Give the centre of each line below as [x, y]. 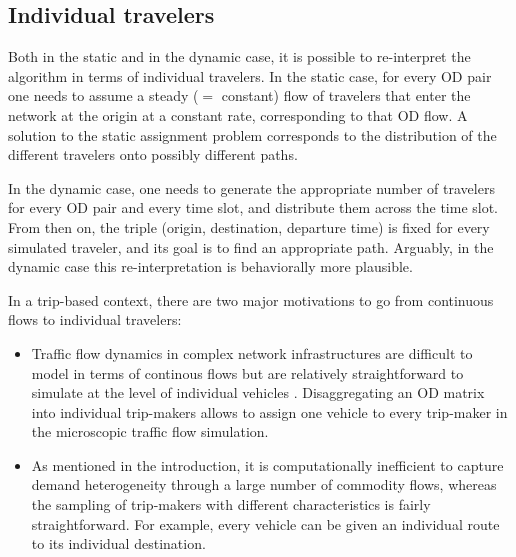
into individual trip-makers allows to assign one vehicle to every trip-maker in [269, 411]
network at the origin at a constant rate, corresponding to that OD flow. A [238, 114]
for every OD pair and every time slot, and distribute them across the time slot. [253, 207]
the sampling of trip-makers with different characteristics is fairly [231, 504]
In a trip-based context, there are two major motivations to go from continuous [251, 299]
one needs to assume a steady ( [103, 95]
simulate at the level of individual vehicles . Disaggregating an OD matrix [258, 392]
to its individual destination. [118, 543]
